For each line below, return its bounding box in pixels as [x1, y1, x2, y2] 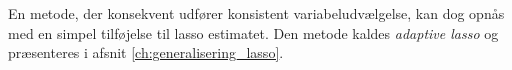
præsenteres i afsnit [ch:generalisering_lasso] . [8, 42, 284, 63]
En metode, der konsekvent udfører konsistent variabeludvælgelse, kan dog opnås [8, 3, 505, 23]
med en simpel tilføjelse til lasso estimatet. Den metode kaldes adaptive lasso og [8, 22, 499, 43]
